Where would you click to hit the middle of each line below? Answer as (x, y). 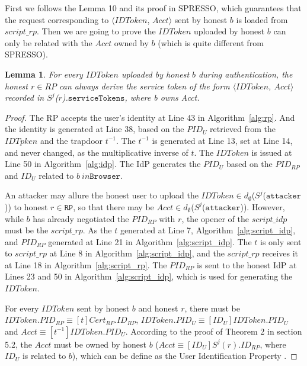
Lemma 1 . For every (44, 74)
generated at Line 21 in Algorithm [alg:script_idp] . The (150, 241)
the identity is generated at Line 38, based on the (95, 129)
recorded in (25, 97)
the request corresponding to (57, 19)
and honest (158, 308)
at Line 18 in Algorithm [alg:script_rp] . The (86, 264)
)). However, (263, 206)
